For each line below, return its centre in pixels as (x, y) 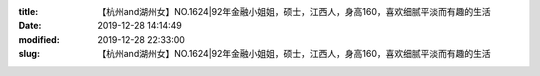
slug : (29, 54)
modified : (39, 39)
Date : (30, 26)
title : (28, 11)
